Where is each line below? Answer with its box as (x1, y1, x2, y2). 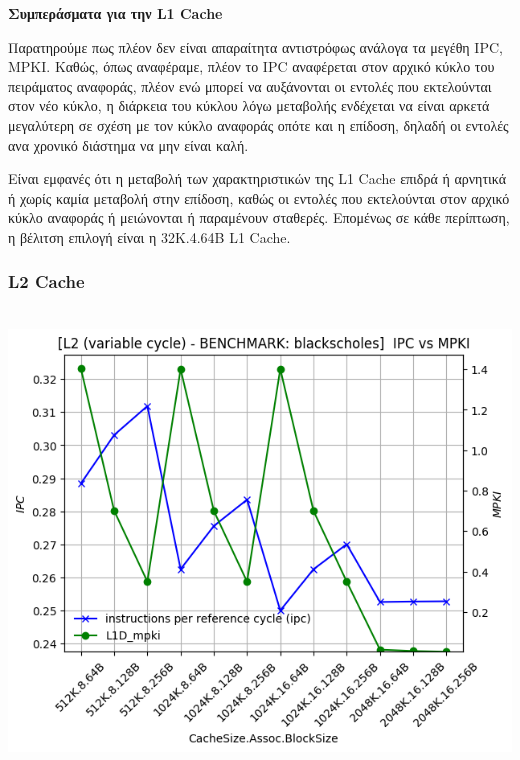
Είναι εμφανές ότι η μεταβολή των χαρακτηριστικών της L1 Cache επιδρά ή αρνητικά (8, 168, 507, 189)
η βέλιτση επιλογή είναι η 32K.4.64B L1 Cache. (8, 226, 291, 247)
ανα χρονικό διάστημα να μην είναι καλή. (8, 134, 249, 155)
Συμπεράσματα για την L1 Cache (8, 3, 223, 23)
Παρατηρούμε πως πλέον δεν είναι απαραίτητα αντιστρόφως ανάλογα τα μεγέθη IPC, (8, 36, 503, 57)
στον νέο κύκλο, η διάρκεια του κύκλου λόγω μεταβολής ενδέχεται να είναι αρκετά (8, 95, 490, 116)
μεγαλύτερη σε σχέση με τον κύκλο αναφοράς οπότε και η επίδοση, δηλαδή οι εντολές (8, 114, 509, 135)
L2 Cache (8, 269, 85, 294)
